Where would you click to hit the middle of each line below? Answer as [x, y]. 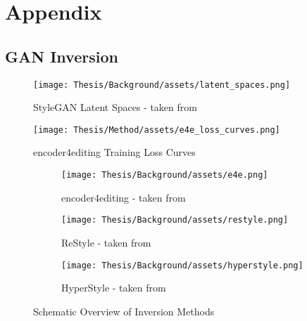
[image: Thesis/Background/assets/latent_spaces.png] [162, 85]
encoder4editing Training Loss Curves [114, 152]
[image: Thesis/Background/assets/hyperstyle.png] [182, 265]
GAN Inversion [62, 56]
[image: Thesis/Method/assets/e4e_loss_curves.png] [157, 130]
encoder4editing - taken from [124, 197]
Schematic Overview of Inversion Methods [124, 311]
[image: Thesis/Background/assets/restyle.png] [175, 220]
